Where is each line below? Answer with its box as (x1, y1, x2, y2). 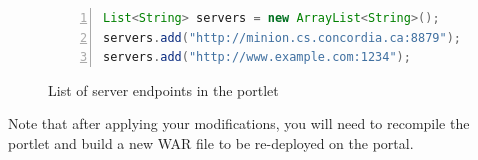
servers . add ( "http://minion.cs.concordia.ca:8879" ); (103, 30, 461, 45)
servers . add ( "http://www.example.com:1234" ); (103, 50, 411, 65)
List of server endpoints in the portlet (48, 79, 279, 100)
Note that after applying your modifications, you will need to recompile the (8, 113, 470, 134)
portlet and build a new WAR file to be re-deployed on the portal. (8, 132, 414, 153)
